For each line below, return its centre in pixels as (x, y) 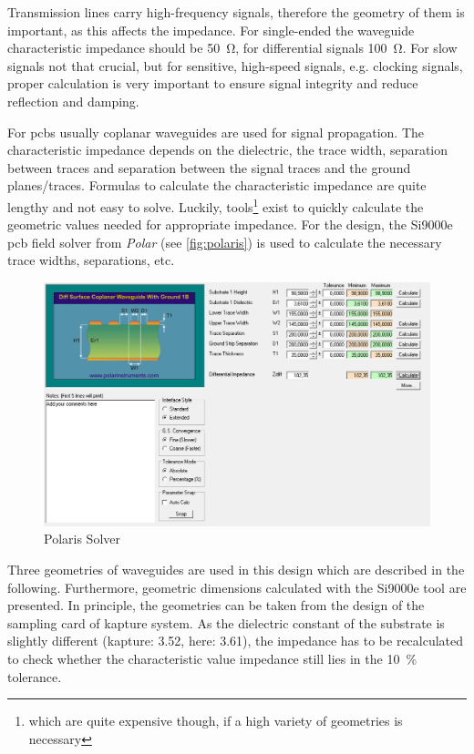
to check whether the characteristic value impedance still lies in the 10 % (212, 659)
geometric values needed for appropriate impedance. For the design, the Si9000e (230, 224)
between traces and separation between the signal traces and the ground (209, 167)
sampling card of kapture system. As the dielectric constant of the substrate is (226, 622)
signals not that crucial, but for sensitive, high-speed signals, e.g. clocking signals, (235, 65)
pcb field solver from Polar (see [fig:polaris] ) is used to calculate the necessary (225, 242)
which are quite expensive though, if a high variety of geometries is (216, 721)
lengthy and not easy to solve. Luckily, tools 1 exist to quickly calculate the (216, 205)
